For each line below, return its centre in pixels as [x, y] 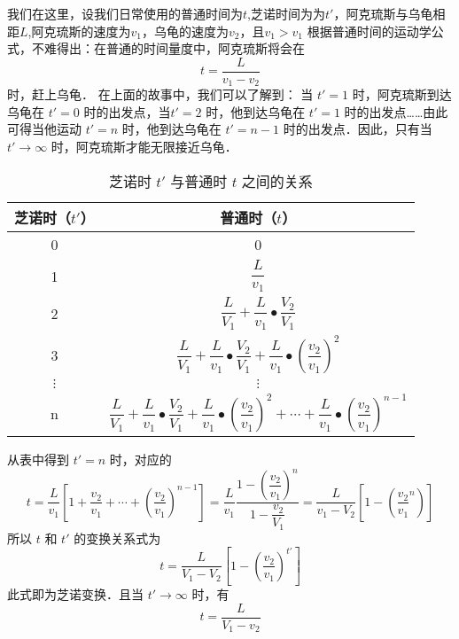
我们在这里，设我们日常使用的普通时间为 [125, 13]
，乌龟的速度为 [185, 31]
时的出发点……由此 [396, 111]
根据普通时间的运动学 [369, 31]
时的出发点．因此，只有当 [358, 129]
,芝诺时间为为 [286, 13]
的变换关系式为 [117, 538]
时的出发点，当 [127, 111]
